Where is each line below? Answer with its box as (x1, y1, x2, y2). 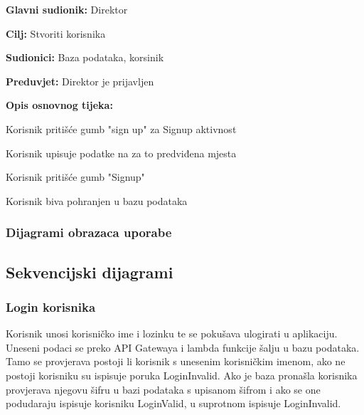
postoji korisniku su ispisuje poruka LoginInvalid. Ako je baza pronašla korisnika (6, 367, 358, 382)
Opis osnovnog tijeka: (6, 98, 113, 112)
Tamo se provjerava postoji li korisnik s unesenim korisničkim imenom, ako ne (6, 354, 346, 369)
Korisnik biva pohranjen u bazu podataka (6, 193, 188, 208)
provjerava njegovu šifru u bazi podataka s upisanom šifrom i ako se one (6, 382, 321, 396)
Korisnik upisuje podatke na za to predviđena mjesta (6, 145, 237, 160)
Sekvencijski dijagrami (6, 261, 173, 283)
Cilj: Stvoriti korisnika (6, 26, 106, 41)
